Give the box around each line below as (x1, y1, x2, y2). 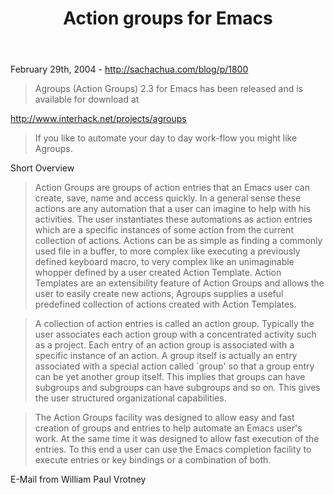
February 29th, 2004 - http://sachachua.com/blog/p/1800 (10, 63, 249, 76)
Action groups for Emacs (63, 7, 273, 30)
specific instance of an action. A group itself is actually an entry (34, 350, 298, 362)
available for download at (34, 93, 140, 106)
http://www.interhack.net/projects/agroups (10, 113, 187, 125)
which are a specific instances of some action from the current (34, 224, 294, 236)
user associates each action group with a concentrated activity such (34, 328, 317, 341)
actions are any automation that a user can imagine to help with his (34, 203, 311, 215)
